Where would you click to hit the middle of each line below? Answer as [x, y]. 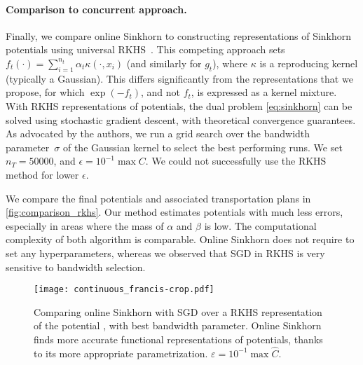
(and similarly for [164, 63]
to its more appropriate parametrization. [121, 353]
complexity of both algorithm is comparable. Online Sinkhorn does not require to [180, 239]
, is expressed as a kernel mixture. [264, 92]
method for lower [42, 174]
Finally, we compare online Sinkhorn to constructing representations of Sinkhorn [179, 35]
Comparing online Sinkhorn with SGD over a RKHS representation [178, 311]
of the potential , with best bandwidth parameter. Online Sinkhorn [178, 325]
